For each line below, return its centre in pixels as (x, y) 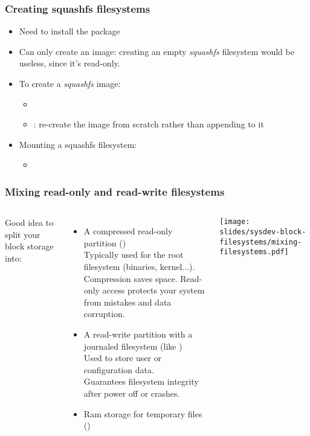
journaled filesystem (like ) (133, 346)
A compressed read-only (128, 231)
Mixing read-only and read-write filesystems (115, 191)
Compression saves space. (131, 278)
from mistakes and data (128, 302)
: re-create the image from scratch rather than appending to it (149, 124)
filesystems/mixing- (261, 242)
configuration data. (119, 369)
